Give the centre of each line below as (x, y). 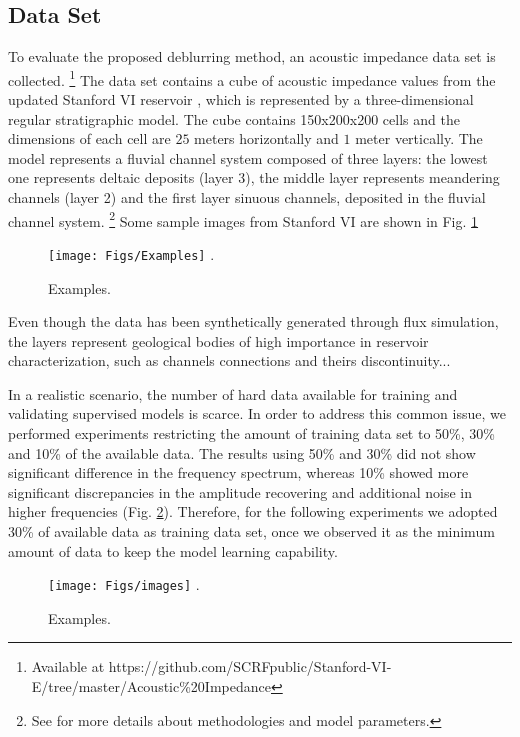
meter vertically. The (419, 138)
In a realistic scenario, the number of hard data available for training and (233, 393)
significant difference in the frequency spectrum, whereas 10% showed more (238, 472)
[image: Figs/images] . (124, 584)
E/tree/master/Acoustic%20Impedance (151, 686)
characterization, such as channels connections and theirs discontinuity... (229, 360)
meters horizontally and (266, 138)
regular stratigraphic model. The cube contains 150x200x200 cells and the (234, 118)
